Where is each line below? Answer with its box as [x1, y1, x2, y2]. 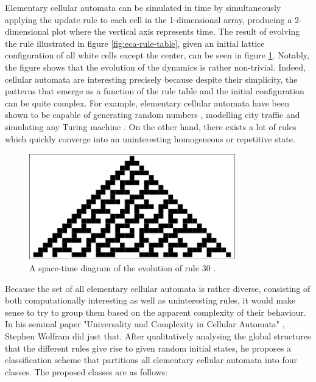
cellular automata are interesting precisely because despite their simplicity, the [5, 72, 298, 85]
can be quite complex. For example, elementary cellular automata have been [5, 96, 289, 109]
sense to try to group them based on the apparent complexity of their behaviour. [5, 305, 306, 318]
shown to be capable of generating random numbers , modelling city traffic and [5, 108, 300, 121]
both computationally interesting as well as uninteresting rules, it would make [5, 294, 296, 307]
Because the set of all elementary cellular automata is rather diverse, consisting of [5, 282, 311, 294]
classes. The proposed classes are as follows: [5, 365, 168, 378]
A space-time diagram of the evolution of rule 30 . [29, 261, 216, 274]
